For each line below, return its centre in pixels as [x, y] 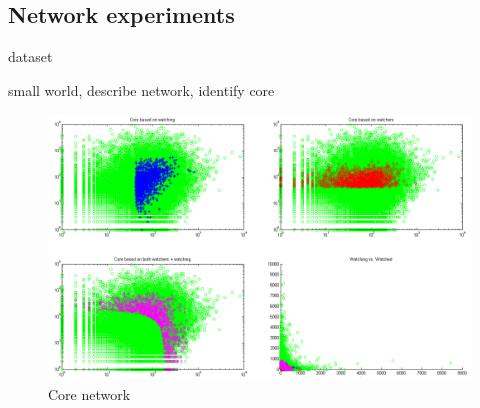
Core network [89, 393]
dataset [30, 56]
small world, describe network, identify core [141, 89]
